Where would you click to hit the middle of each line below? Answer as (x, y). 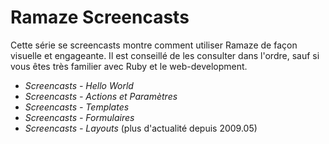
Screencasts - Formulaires (79, 117)
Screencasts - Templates (77, 107)
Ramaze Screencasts (100, 17)
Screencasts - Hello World (79, 85)
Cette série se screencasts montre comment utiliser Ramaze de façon (154, 45)
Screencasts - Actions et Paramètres (101, 96)
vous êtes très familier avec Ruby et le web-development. (129, 66)
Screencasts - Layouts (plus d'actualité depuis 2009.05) (141, 128)
